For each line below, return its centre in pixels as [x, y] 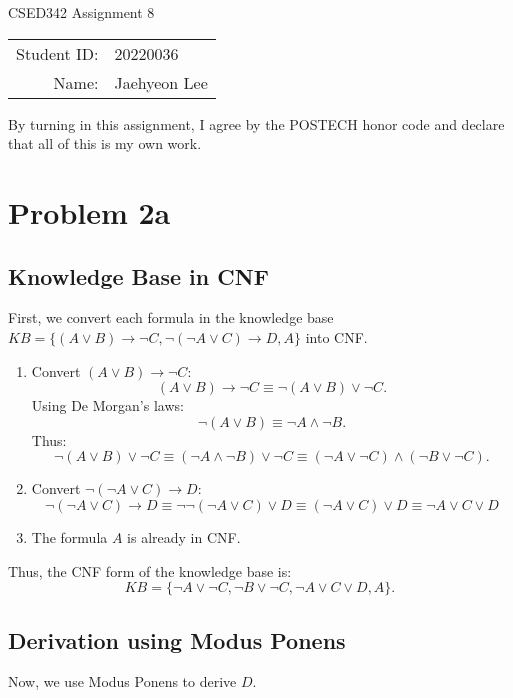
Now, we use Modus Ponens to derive [122, 681]
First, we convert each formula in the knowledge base [171, 317]
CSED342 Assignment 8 [81, 12]
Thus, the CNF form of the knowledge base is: [150, 570]
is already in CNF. [184, 536]
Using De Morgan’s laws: [107, 405]
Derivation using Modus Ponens [177, 639]
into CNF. [336, 336]
